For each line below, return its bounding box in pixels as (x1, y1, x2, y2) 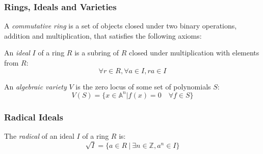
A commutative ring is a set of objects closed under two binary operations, (4, 20, 237, 31)
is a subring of (74, 47, 119, 58)
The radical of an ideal (4, 130, 74, 141)
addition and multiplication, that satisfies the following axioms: (4, 30, 202, 41)
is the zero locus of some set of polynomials (75, 81, 211, 91)
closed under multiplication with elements (129, 47, 259, 58)
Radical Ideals (4, 110, 63, 123)
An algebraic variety (4, 81, 67, 91)
